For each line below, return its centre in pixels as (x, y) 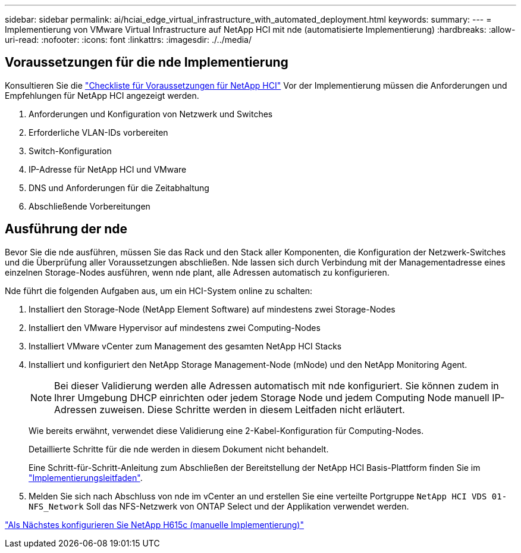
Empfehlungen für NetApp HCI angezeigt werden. (102, 95)
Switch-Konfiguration (70, 151)
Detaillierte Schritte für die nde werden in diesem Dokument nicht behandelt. (179, 449)
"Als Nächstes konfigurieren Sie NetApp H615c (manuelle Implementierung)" (155, 524)
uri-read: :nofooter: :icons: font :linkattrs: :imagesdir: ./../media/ (128, 40)
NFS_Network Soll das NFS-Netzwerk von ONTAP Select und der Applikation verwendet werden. (219, 506)
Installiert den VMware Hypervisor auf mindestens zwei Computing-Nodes (175, 327)
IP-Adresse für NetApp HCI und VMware (108, 169)
